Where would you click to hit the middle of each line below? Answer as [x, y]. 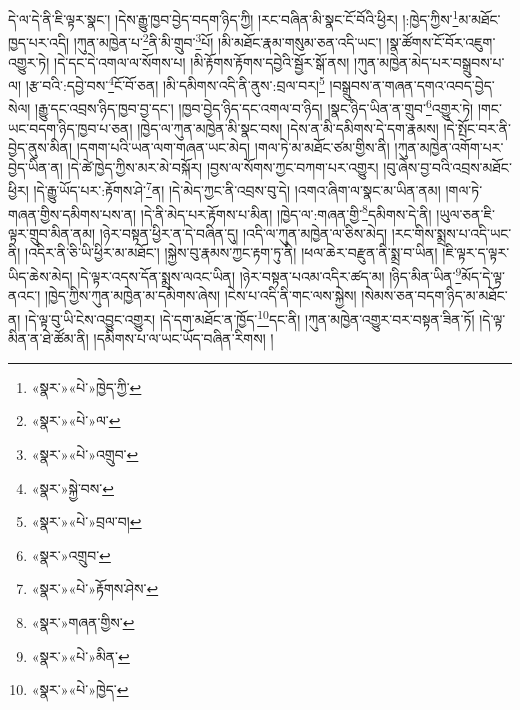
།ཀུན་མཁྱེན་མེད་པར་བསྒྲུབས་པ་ [429, 61]
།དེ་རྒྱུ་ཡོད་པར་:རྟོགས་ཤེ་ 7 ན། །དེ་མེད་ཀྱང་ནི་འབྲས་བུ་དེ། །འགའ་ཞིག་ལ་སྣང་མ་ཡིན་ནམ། [237, 189]
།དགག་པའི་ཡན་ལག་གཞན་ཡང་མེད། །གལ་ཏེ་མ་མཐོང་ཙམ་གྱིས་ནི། [233, 147]
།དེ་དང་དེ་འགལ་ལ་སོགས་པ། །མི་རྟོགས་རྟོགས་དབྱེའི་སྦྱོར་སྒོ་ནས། [202, 61]
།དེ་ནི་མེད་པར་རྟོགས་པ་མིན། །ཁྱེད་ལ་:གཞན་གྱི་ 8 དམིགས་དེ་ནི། [286, 212]
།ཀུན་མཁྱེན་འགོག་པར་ [449, 147]
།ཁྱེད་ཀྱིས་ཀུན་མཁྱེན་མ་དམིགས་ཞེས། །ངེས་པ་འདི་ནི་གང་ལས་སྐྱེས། [200, 295]
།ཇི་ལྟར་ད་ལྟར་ [476, 252]
